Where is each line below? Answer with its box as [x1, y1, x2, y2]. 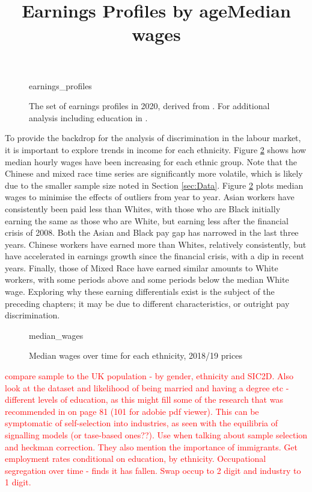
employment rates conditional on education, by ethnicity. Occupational [5, 452, 266, 465]
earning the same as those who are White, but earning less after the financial [5, 214, 289, 227]
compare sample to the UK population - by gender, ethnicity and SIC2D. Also [5, 370, 293, 382]
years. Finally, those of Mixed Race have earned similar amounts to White [5, 261, 278, 274]
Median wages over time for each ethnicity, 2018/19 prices [29, 349, 242, 362]
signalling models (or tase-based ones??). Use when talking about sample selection [5, 429, 308, 441]
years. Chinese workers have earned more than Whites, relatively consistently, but [5, 238, 307, 250]
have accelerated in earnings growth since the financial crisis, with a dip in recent [5, 250, 304, 262]
